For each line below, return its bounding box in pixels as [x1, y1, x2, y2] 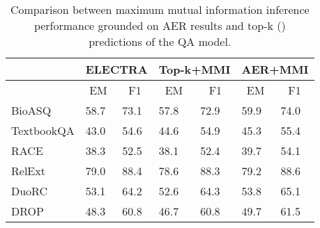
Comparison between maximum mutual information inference [10, 1, 310, 17]
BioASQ [11, 102, 52, 118]
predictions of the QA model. [89, 33, 231, 49]
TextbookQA [11, 122, 75, 138]
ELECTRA [85, 61, 148, 77]
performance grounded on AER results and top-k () [33, 17, 286, 33]
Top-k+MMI [158, 61, 231, 77]
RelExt [11, 163, 45, 179]
